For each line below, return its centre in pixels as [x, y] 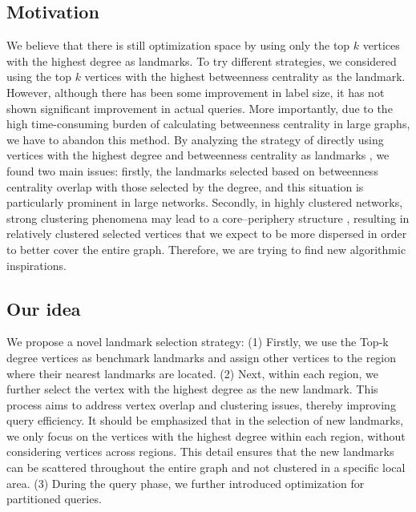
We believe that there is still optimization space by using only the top [178, 45]
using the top [39, 77]
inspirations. [36, 265]
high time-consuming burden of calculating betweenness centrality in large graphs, [208, 124]
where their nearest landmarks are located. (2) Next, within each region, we [192, 373]
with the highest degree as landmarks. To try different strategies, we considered [202, 60]
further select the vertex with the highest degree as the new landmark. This [192, 389]
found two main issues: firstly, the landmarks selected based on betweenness [192, 170]
